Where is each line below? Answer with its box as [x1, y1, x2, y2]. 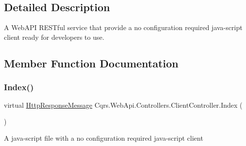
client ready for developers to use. [4, 32, 105, 42]
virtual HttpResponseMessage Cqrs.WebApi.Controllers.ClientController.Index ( [4, 100, 243, 110]
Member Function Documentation [4, 55, 179, 70]
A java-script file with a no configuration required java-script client [4, 132, 203, 143]
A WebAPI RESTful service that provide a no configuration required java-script [4, 22, 243, 32]
